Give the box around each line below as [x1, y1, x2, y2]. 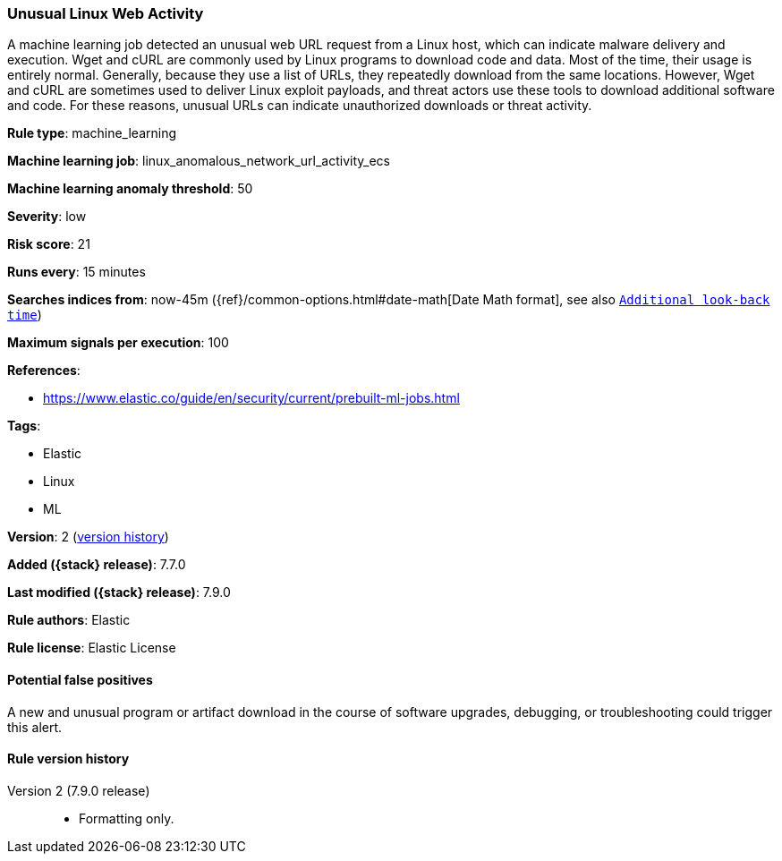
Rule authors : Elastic [7, 612, 131, 628]
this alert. [7, 719, 63, 735]
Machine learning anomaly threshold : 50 [7, 181, 253, 197]
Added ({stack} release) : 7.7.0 [7, 557, 186, 573]
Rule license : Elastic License [7, 640, 176, 656]
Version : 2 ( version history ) [7, 529, 169, 545]
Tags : [7, 418, 41, 434]
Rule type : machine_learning [7, 125, 177, 141]
